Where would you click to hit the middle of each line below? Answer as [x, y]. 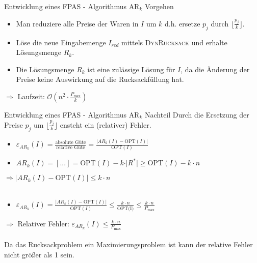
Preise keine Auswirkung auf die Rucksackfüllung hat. [100, 79]
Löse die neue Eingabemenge [61, 42]
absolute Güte [71, 142]
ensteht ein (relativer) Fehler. [106, 124]
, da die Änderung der [215, 69]
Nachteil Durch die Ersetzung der [197, 115]
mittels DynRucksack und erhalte [174, 42]
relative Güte [71, 148]
